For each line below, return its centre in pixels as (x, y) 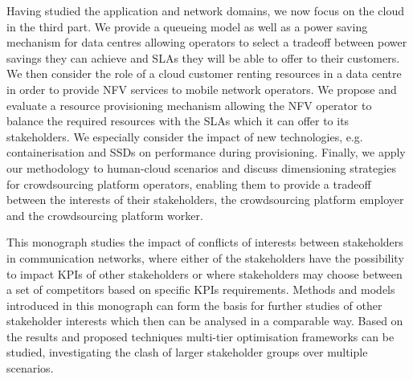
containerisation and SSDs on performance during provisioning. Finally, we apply (206, 152)
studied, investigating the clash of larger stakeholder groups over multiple (187, 352)
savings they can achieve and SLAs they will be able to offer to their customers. (203, 57)
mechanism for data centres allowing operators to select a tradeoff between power (207, 42)
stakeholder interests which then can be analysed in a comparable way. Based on (205, 321)
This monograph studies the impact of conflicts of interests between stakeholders (205, 242)
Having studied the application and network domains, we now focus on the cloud (205, 10)
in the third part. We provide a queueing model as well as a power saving (187, 26)
